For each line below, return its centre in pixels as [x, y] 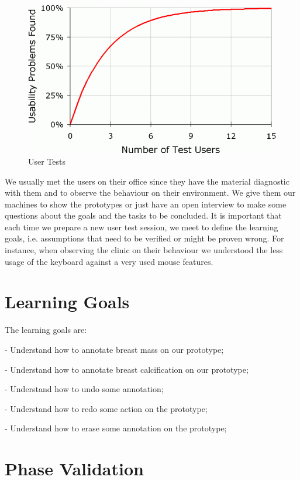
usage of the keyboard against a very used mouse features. [109, 261]
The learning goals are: [46, 330]
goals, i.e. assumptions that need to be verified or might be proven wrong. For [144, 238]
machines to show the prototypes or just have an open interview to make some [146, 204]
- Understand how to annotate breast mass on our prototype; [114, 349]
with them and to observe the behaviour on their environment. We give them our [150, 193]
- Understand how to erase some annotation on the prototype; [116, 428]
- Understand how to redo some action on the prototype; [106, 408]
